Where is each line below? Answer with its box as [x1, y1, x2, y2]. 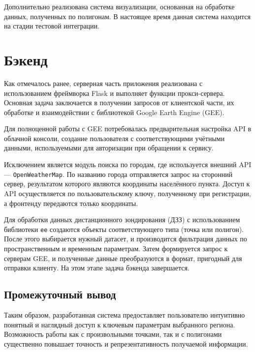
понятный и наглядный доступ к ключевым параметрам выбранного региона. [4, 319, 235, 329]
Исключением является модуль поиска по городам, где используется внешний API [4, 159, 252, 170]
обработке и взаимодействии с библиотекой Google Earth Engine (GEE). [4, 107, 224, 117]
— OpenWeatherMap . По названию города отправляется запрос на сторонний [4, 169, 233, 179]
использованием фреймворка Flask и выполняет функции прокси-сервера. [4, 88, 225, 98]
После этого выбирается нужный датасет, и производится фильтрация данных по [4, 234, 247, 244]
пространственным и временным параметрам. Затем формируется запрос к [4, 243, 228, 253]
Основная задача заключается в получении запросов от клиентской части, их [4, 97, 234, 108]
